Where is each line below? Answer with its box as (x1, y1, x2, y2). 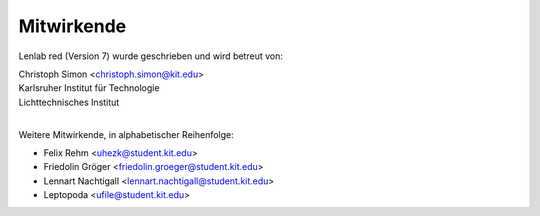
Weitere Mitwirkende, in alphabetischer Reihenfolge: (18, 128, 234, 140)
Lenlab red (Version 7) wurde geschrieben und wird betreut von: (18, 50, 284, 62)
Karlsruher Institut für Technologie (18, 82, 160, 94)
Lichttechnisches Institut (18, 96, 120, 108)
